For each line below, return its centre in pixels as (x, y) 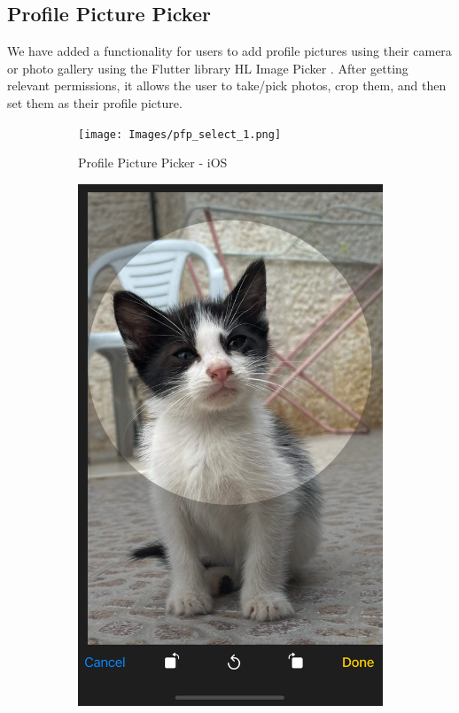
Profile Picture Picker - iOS (153, 163)
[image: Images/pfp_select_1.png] (180, 134)
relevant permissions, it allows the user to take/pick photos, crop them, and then (227, 85)
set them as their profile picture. (95, 102)
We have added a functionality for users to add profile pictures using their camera (229, 51)
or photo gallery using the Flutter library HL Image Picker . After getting (208, 68)
